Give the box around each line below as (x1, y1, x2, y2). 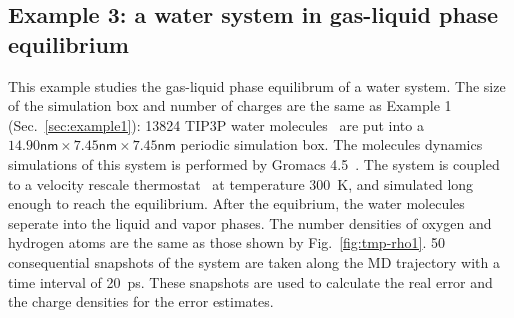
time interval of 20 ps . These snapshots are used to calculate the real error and (8, 271, 493, 292)
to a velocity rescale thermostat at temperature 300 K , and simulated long (8, 173, 474, 194)
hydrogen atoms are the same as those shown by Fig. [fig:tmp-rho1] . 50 (8, 232, 446, 253)
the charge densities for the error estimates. (8, 291, 274, 312)
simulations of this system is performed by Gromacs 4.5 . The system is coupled (8, 153, 500, 174)
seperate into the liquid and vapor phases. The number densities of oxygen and (8, 212, 492, 233)
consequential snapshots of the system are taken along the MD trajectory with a (8, 251, 500, 272)
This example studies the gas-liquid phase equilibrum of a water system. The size (8, 75, 506, 96)
